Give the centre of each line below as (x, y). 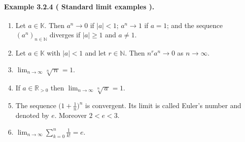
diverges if (65, 35)
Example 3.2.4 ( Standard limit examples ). (79, 6)
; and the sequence (195, 25)
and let (96, 53)
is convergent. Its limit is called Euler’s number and (163, 105)
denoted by (32, 115)
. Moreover (71, 115)
